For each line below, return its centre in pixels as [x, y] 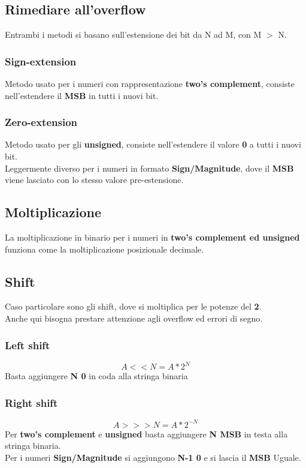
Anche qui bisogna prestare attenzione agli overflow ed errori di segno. [134, 318]
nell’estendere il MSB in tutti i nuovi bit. [82, 95]
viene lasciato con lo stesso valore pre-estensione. [94, 180]
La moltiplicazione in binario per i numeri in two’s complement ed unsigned [152, 237]
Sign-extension [41, 61]
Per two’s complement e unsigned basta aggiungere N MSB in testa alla [146, 433]
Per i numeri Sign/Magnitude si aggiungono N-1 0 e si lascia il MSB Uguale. [153, 457]
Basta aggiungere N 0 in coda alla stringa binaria [96, 376]
